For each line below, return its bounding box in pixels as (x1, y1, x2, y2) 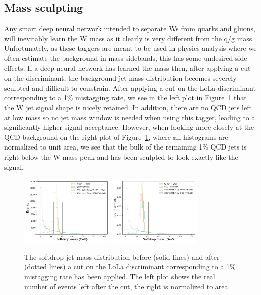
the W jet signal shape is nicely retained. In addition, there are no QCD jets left (4, 102, 252, 112)
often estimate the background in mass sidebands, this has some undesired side (4, 52, 247, 63)
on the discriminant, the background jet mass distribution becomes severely (4, 72, 237, 83)
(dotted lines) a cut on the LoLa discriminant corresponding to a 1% (24, 261, 236, 272)
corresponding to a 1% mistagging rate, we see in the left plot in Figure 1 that (4, 92, 247, 103)
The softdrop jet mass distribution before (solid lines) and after (24, 251, 220, 262)
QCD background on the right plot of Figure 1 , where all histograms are (4, 131, 228, 142)
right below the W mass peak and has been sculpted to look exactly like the (4, 151, 238, 162)
